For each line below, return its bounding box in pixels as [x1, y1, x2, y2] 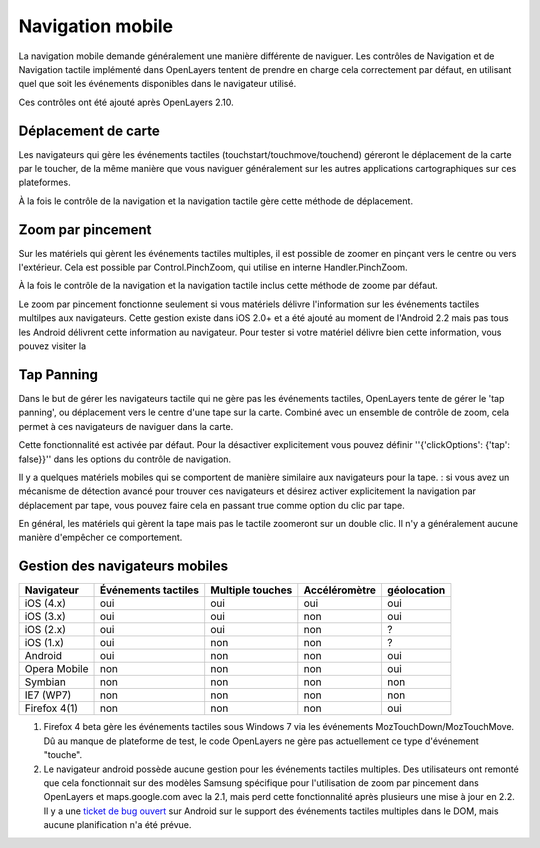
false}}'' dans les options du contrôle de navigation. [18, 453, 232, 465]
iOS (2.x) [24, 623, 67, 637]
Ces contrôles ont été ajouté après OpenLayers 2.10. [18, 96, 234, 108]
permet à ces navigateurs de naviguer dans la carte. [18, 420, 234, 432]
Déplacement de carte [18, 122, 160, 139]
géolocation [386, 583, 446, 597]
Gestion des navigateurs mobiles [18, 558, 229, 575]
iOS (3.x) [24, 610, 67, 624]
